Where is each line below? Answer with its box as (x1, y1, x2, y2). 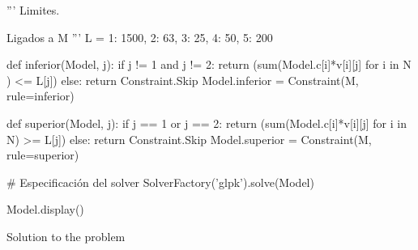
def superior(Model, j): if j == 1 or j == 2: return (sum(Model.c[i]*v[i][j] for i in (6, 114, 407, 131)
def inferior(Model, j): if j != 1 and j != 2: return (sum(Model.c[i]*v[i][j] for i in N (6, 56, 412, 73)
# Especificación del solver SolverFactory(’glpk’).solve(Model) (6, 173, 314, 190)
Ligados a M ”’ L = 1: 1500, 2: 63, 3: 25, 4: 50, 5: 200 (6, 28, 273, 45)
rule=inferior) (6, 87, 75, 104)
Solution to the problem (6, 227, 126, 244)
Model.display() (6, 201, 84, 218)
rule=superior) (6, 146, 79, 163)
